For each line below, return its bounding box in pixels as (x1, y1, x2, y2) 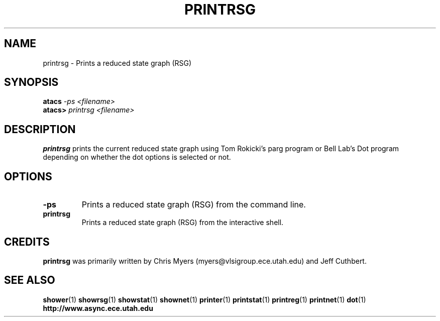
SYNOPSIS (4, 76, 59, 89)
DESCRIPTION (4, 123, 76, 136)
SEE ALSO (4, 274, 55, 287)
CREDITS (4, 235, 50, 248)
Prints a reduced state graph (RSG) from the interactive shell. (81, 218, 284, 227)
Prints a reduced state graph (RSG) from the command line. (81, 199, 306, 210)
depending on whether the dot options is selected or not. (43, 153, 231, 162)
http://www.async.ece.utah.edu (43, 303, 153, 312)
